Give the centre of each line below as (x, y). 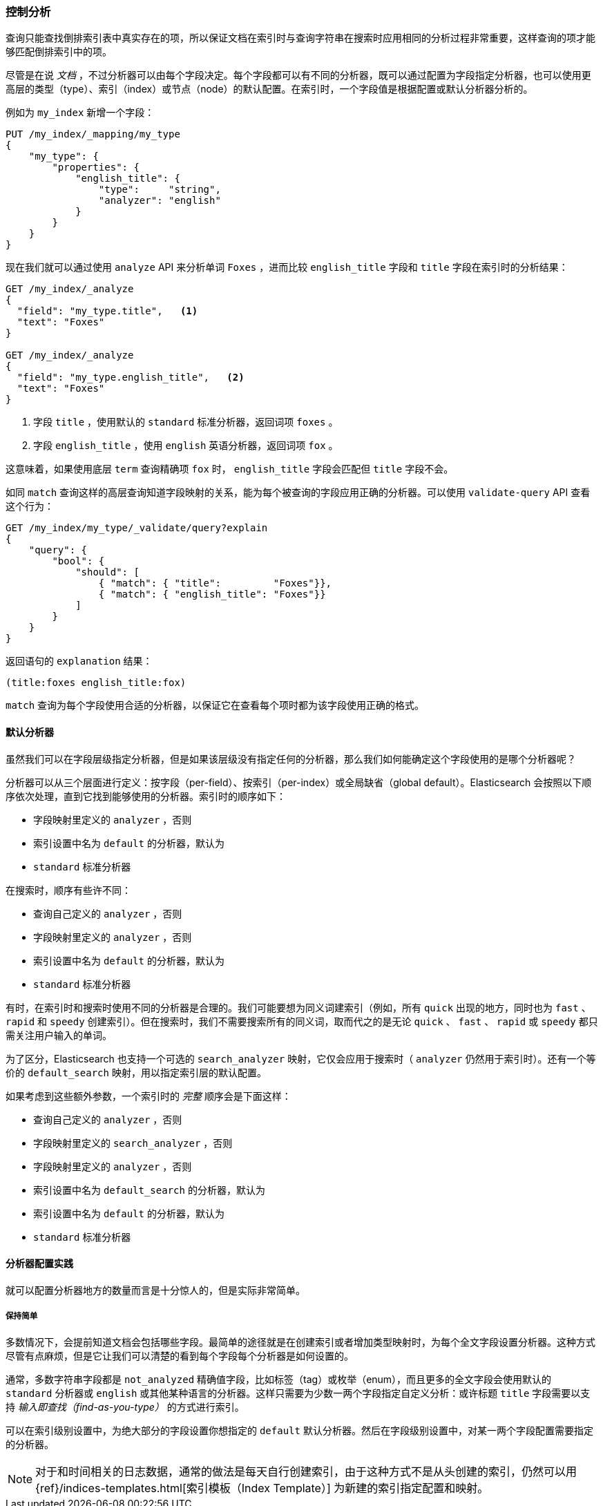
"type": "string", (160, 190)
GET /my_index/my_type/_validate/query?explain (137, 528)
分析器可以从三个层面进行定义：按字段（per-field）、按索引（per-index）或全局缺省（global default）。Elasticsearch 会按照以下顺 (299, 782)
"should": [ (107, 572)
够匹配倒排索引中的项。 (59, 52)
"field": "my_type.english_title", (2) (131, 378)
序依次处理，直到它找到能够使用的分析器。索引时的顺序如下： (146, 796)
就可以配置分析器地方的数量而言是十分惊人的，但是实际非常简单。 (155, 1290)
